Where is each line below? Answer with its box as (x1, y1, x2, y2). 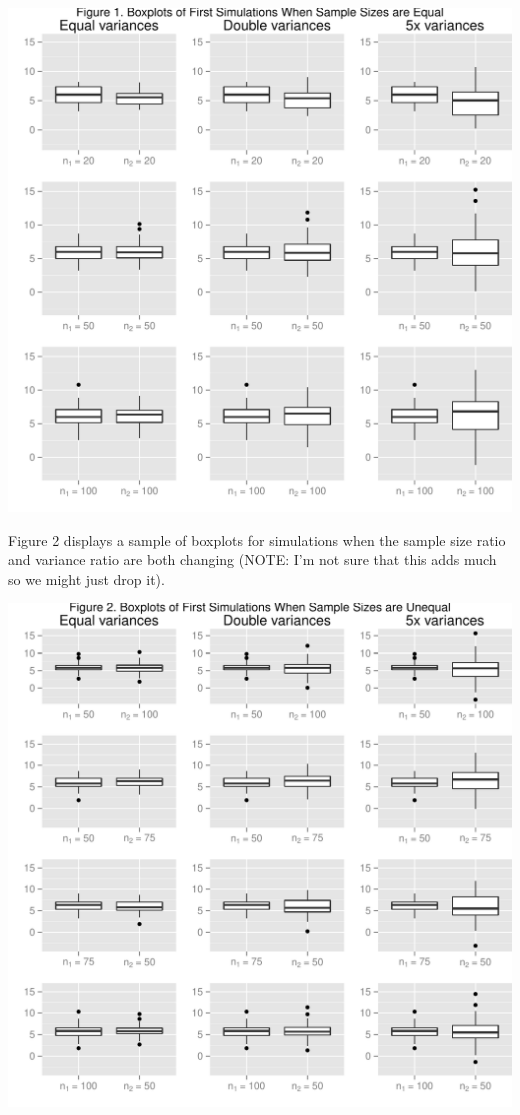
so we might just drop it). (8, 568, 165, 589)
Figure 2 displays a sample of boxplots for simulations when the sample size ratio (8, 529, 506, 550)
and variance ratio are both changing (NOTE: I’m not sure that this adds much (8, 549, 497, 570)
